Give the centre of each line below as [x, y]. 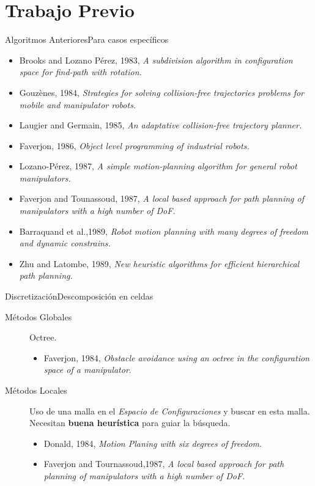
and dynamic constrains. [65, 243]
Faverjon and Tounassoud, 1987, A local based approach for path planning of [162, 198]
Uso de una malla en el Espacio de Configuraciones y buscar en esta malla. [170, 411]
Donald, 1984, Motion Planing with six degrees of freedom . [153, 443]
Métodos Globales [39, 316]
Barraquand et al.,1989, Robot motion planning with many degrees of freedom [164, 231]
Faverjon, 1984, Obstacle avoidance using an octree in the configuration [176, 357]
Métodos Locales [36, 390]
